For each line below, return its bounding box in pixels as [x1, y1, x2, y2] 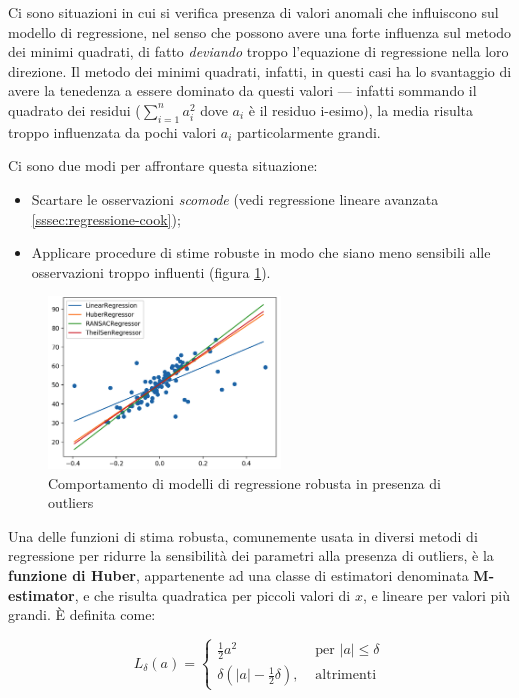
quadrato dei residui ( [8, 99, 141, 120]
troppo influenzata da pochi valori [8, 121, 217, 142]
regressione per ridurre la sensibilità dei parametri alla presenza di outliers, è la [8, 545, 494, 566]
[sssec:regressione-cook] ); [31, 208, 181, 229]
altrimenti [315, 668, 377, 683]
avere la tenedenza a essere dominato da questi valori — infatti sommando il [8, 80, 477, 101]
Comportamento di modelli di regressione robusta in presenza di [48, 472, 441, 493]
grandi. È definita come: [8, 604, 156, 625]
